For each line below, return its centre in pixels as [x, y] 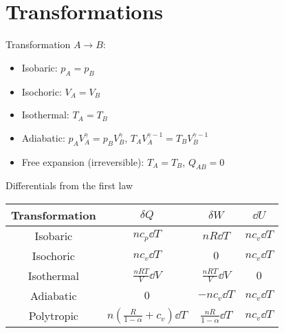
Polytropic [53, 316]
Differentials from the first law [69, 185]
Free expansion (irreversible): [83, 161]
